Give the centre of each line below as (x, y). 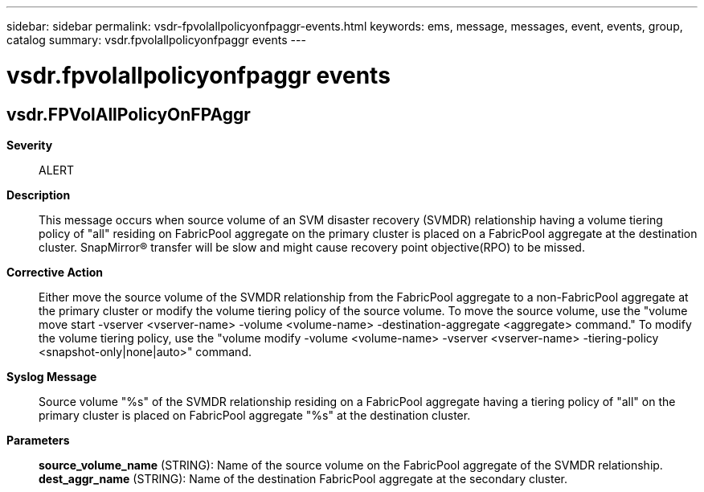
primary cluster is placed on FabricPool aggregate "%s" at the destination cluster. (255, 415)
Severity (30, 145)
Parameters (38, 440)
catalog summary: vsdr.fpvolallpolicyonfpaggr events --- (156, 40)
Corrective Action (55, 272)
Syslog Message (52, 376)
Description (39, 195)
